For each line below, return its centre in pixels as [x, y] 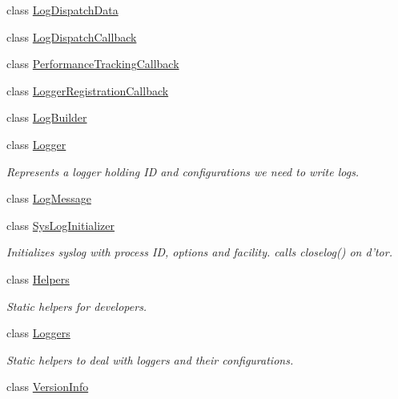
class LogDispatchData [62, 10]
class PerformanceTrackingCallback [93, 64]
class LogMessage [49, 198]
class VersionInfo [48, 387]
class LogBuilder [47, 117]
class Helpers [38, 278]
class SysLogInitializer [61, 225]
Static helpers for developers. [77, 306]
